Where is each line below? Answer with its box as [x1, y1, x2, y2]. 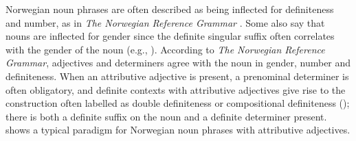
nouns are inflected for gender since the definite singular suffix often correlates [5, 29, 335, 43]
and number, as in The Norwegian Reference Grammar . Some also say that [5, 15, 325, 29]
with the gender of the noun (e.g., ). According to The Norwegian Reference [5, 42, 325, 56]
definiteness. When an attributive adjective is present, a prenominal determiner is [5, 68, 349, 83]
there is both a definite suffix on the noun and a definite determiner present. [5, 109, 327, 123]
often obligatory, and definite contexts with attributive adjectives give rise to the [5, 82, 346, 97]
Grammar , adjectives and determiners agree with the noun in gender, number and [5, 55, 351, 70]
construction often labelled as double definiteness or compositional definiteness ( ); [5, 96, 350, 110]
